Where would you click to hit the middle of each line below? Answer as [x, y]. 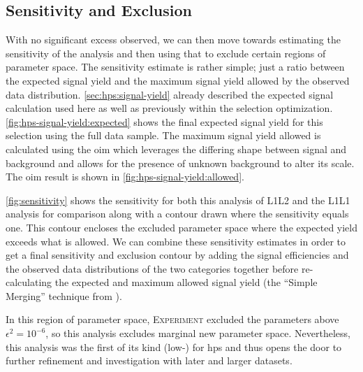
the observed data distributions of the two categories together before [152, 268]
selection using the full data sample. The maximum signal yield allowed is [163, 135]
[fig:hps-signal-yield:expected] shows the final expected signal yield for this [164, 121]
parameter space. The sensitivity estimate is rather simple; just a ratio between [175, 67]
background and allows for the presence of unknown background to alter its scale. [180, 163]
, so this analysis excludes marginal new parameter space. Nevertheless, [198, 333]
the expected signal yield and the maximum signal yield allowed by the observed [178, 80]
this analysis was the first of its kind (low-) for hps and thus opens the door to [174, 346]
